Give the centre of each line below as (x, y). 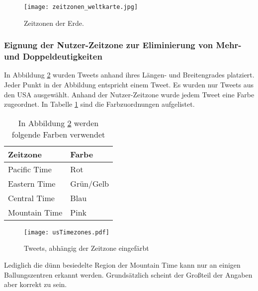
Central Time (31, 198)
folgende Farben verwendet (58, 134)
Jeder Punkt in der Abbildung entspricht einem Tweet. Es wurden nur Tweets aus (129, 84)
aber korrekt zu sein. (36, 284)
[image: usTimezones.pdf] (67, 232)
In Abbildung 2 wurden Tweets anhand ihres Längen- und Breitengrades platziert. (129, 75)
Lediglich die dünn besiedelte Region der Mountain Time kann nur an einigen (122, 265)
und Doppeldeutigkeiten (53, 56)
